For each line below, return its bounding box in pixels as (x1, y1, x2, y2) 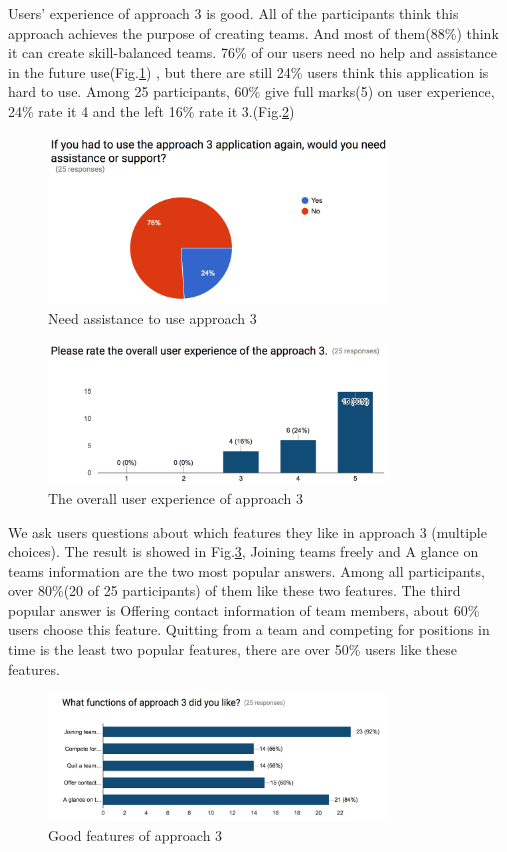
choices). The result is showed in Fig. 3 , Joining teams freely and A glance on (8, 541, 479, 562)
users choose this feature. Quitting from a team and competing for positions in (8, 619, 490, 640)
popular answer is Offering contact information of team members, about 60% (8, 599, 480, 620)
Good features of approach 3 (48, 824, 223, 845)
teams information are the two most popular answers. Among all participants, (8, 560, 485, 581)
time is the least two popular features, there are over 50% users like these (8, 639, 458, 660)
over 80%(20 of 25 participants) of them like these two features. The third (8, 580, 461, 601)
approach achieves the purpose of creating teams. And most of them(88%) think (8, 22, 499, 43)
